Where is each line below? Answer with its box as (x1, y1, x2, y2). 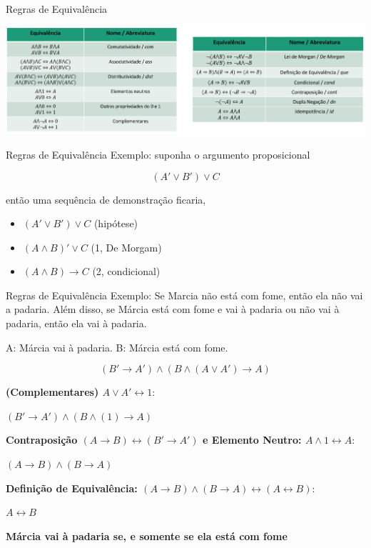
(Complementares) (6, 384, 99, 399)
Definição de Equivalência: (6, 480, 138, 495)
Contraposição (6, 432, 78, 447)
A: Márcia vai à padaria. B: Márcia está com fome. (6, 339, 228, 354)
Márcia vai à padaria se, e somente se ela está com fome (6, 528, 288, 543)
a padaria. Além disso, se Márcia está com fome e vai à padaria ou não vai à (6, 302, 340, 317)
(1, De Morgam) (91, 239, 162, 254)
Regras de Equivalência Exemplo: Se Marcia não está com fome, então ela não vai (6, 287, 363, 302)
